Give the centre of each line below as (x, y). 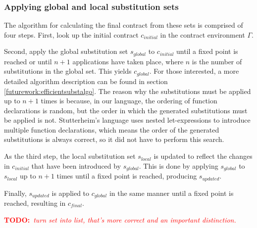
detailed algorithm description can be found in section (86, 81)
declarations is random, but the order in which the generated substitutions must (126, 110)
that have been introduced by (76, 165)
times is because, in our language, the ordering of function (129, 101)
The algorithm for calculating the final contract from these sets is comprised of (124, 25)
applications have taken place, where (128, 61)
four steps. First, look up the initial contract (71, 34)
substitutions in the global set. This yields (68, 71)
